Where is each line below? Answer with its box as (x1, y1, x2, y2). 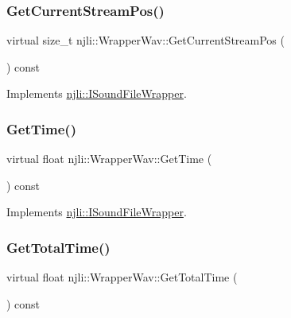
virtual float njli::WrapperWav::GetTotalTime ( (6, 269, 238, 285)
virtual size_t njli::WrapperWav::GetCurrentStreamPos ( (6, 32, 285, 48)
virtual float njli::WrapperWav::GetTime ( (6, 150, 212, 167)
